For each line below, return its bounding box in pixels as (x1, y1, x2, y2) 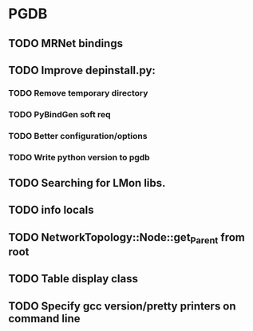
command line (8, 312, 81, 325)
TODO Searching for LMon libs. (8, 176, 166, 190)
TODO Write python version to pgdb (8, 152, 150, 163)
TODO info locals (8, 203, 94, 217)
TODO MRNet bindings (8, 37, 124, 50)
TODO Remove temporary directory (8, 87, 148, 98)
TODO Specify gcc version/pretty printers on (8, 299, 237, 313)
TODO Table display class (8, 272, 138, 286)
